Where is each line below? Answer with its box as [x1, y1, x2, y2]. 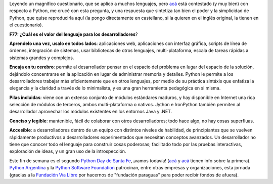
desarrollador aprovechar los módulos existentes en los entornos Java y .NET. [9, 109, 172, 115]
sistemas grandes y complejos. [9, 55, 74, 61]
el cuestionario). [9, 22, 43, 28]
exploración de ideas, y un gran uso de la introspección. [9, 148, 126, 154]
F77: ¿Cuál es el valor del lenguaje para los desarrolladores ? [9, 31, 138, 37]
